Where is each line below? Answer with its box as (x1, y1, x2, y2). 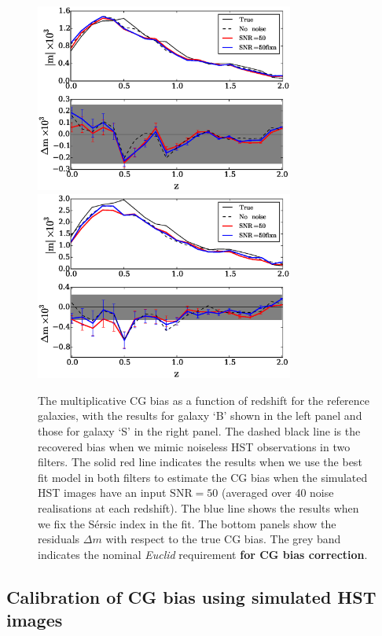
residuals (38, 531, 80, 547)
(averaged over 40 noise (222, 484, 334, 501)
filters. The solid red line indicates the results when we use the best (38, 454, 362, 470)
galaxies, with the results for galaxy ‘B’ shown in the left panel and (38, 407, 362, 424)
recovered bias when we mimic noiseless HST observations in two (38, 438, 351, 454)
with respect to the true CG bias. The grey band (105, 531, 341, 547)
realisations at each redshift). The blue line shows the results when (38, 500, 359, 517)
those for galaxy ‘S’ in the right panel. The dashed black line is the (38, 423, 361, 439)
